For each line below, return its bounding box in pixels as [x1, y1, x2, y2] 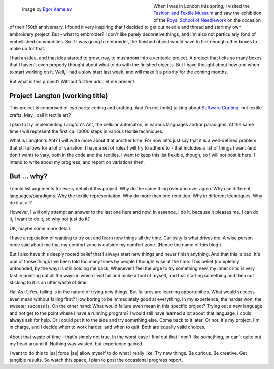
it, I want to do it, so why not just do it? [9, 216, 90, 223]
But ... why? [9, 172, 48, 181]
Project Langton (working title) [9, 91, 108, 100]
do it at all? [9, 200, 32, 206]
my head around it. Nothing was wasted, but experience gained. [9, 341, 144, 347]
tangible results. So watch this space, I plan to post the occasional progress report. [9, 357, 183, 363]
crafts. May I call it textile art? [9, 112, 71, 118]
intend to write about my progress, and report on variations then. [9, 159, 145, 165]
